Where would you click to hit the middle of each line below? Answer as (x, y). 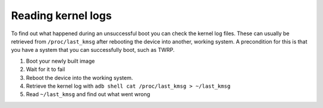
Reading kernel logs (61, 16)
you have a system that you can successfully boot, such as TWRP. (93, 50)
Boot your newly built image (60, 61)
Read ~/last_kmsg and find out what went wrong (88, 94)
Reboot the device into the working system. (80, 78)
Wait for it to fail (45, 69)
